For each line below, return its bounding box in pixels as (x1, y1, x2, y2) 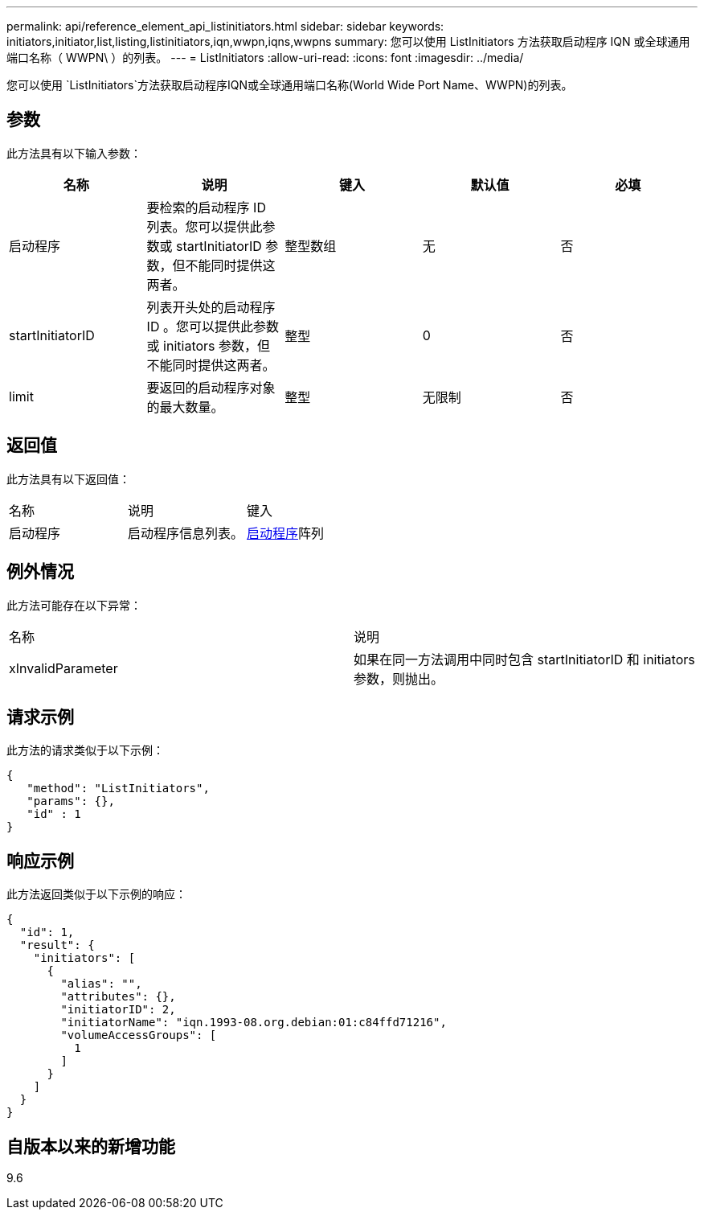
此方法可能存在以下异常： (6, 598, 141, 612)
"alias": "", (60, 977, 142, 991)
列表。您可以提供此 (146, 218, 263, 235)
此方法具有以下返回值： (6, 471, 130, 486)
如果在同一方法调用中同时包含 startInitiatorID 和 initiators (354, 651, 695, 668)
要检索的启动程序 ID (146, 199, 266, 216)
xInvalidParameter (9, 659, 118, 676)
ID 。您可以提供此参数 (146, 318, 279, 335)
